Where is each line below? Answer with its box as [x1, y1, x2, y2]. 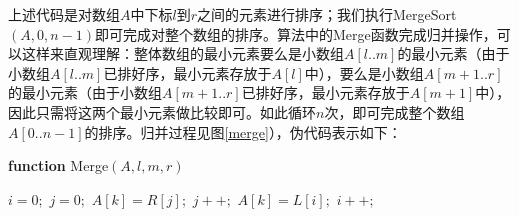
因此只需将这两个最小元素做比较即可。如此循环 [8, 101, 316, 122]
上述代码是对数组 [8, 4, 120, 24]
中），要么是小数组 [304, 62, 424, 83]
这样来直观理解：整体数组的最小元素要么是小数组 [21, 43, 344, 64]
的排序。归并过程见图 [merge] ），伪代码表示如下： [84, 121, 402, 142]
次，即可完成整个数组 [324, 101, 465, 122]
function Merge [8, 155, 109, 176]
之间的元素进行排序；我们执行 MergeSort [197, 4, 457, 24]
